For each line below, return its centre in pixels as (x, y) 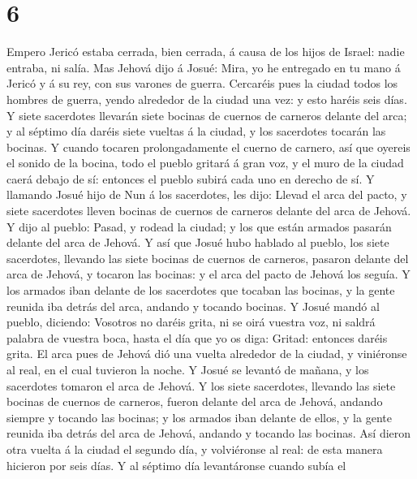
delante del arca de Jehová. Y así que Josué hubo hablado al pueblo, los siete (198, 242)
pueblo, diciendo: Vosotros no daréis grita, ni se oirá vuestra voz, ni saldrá (191, 322)
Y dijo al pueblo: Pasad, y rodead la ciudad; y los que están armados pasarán (199, 226)
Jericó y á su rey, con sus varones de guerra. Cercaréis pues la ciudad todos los (202, 83)
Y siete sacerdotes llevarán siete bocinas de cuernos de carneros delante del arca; (207, 115)
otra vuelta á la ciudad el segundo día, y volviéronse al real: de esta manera (195, 449)
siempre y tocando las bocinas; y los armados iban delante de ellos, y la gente (199, 417)
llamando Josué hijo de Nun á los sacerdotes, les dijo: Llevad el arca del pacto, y (207, 194)
